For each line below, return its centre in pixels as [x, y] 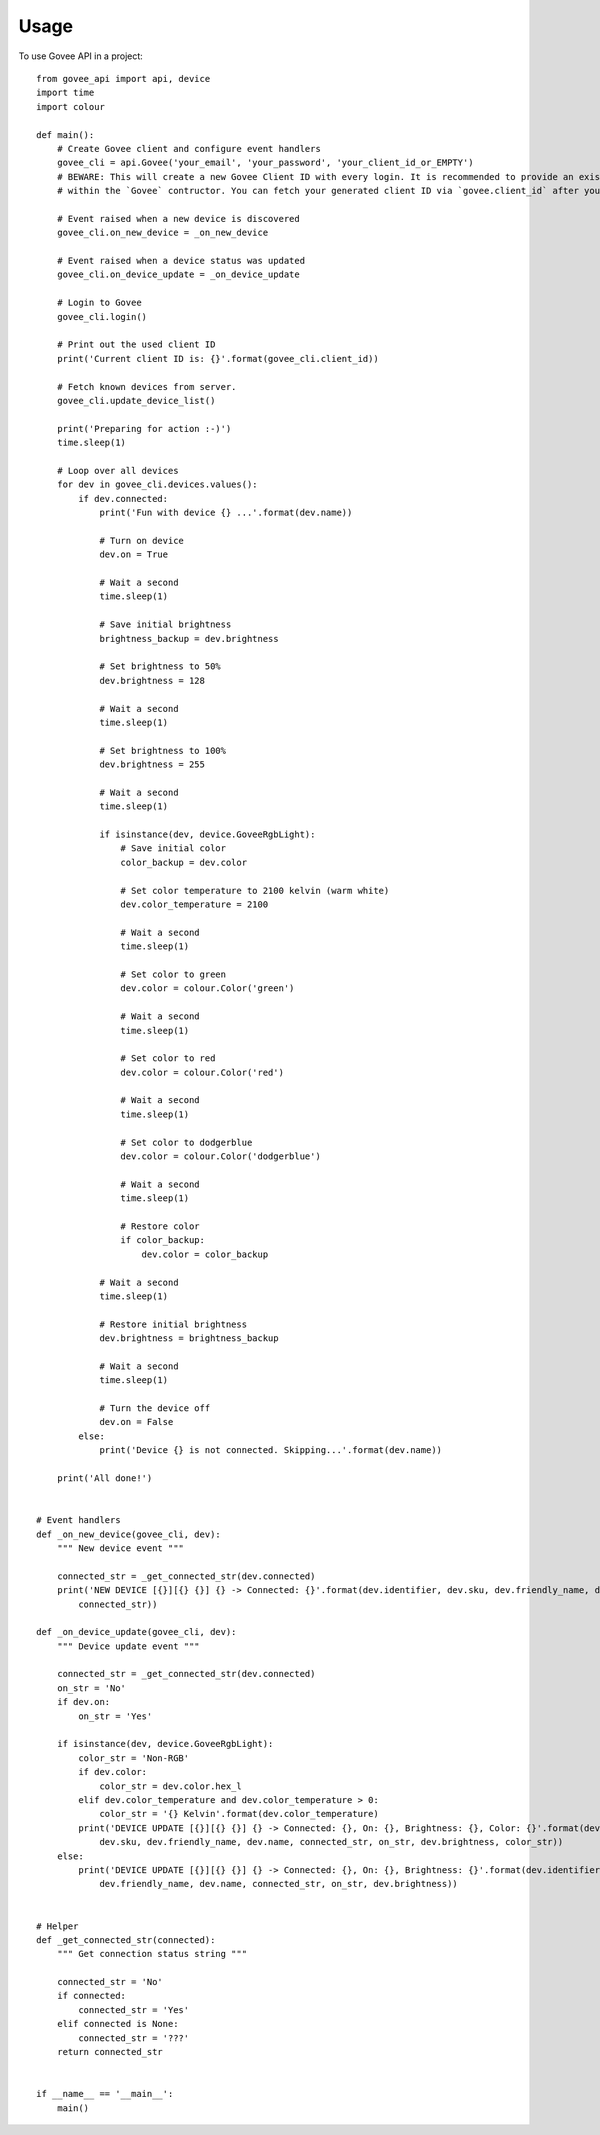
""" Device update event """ [128, 1646]
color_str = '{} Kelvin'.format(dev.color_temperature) [239, 1814]
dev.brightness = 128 [152, 680]
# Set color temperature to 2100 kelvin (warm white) [255, 890]
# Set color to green [173, 974]
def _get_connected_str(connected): [126, 1939]
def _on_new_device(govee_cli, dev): [129, 1534]
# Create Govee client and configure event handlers [189, 148]
